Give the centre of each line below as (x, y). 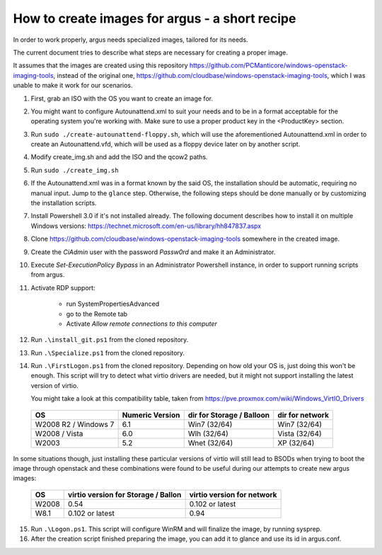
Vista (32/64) (299, 433)
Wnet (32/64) (210, 442)
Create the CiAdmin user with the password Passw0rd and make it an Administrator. (153, 252)
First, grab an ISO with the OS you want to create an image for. (122, 98)
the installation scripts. (64, 203)
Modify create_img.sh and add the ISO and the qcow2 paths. (119, 157)
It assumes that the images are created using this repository (100, 65)
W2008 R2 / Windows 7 (75, 424)
